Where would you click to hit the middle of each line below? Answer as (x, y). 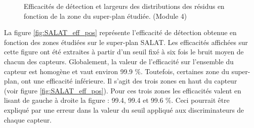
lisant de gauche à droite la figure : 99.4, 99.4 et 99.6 (84, 100)
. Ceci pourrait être (200, 100)
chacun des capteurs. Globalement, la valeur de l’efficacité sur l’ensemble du (119, 61)
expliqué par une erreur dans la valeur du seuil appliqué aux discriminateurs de (124, 109)
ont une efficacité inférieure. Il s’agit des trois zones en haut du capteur (129, 81)
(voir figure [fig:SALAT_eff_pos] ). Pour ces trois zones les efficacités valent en (123, 90)
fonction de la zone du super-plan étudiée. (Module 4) (105, 16)
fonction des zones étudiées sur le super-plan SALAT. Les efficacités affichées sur (126, 42)
